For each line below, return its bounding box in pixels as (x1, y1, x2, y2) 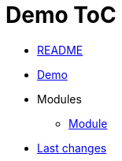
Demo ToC (6, 2, 116, 28)
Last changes (37, 140, 107, 155)
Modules (37, 92, 82, 106)
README (37, 43, 83, 57)
